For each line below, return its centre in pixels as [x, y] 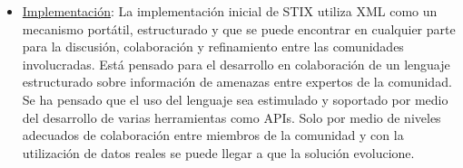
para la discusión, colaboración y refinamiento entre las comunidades [213, 47]
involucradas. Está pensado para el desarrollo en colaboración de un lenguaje [236, 64]
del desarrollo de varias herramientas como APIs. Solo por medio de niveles [231, 117]
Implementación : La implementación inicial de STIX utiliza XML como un [230, 11]
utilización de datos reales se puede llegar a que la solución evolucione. [218, 152]
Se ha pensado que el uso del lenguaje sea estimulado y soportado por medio [235, 99]
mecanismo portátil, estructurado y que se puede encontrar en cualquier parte [239, 28]
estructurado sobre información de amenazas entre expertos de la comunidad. [237, 82]
